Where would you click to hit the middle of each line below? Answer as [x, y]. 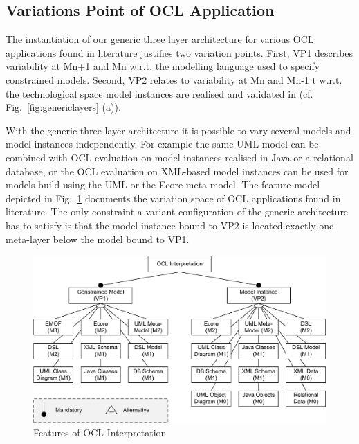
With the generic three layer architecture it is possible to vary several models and [178, 130]
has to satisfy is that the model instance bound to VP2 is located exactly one [170, 225]
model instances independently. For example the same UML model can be [162, 144]
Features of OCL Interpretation [100, 433]
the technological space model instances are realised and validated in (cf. [159, 93]
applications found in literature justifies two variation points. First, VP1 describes [179, 52]
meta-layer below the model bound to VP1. [98, 239]
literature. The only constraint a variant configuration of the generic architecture [177, 212]
